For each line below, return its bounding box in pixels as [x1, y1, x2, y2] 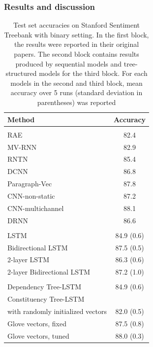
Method [7, 114, 35, 124]
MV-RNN [7, 141, 37, 152]
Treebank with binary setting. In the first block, [4, 29, 149, 39]
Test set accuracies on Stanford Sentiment [13, 20, 140, 30]
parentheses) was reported [37, 97, 116, 107]
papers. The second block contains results [14, 49, 139, 59]
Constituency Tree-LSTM [7, 294, 85, 304]
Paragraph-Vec [7, 178, 52, 189]
